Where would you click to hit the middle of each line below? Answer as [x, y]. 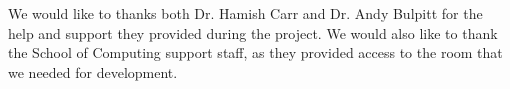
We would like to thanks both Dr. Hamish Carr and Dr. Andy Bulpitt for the [245, 13]
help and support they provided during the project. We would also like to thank [253, 32]
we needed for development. [93, 71]
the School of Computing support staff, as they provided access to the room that [255, 52]
